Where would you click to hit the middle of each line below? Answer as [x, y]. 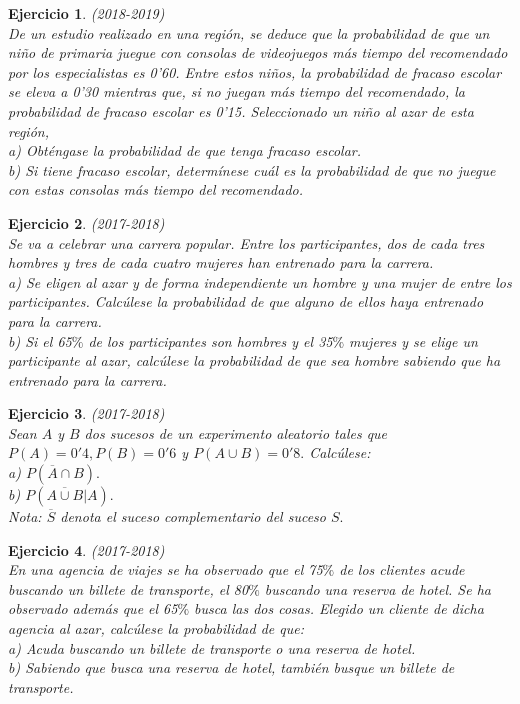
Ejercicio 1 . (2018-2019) [86, 13]
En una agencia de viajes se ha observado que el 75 [165, 569]
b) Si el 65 [40, 340]
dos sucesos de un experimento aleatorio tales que [236, 432]
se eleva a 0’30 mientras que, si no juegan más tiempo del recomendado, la [236, 91]
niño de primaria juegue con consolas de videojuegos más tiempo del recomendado [258, 52]
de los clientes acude [402, 569]
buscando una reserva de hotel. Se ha [377, 588]
